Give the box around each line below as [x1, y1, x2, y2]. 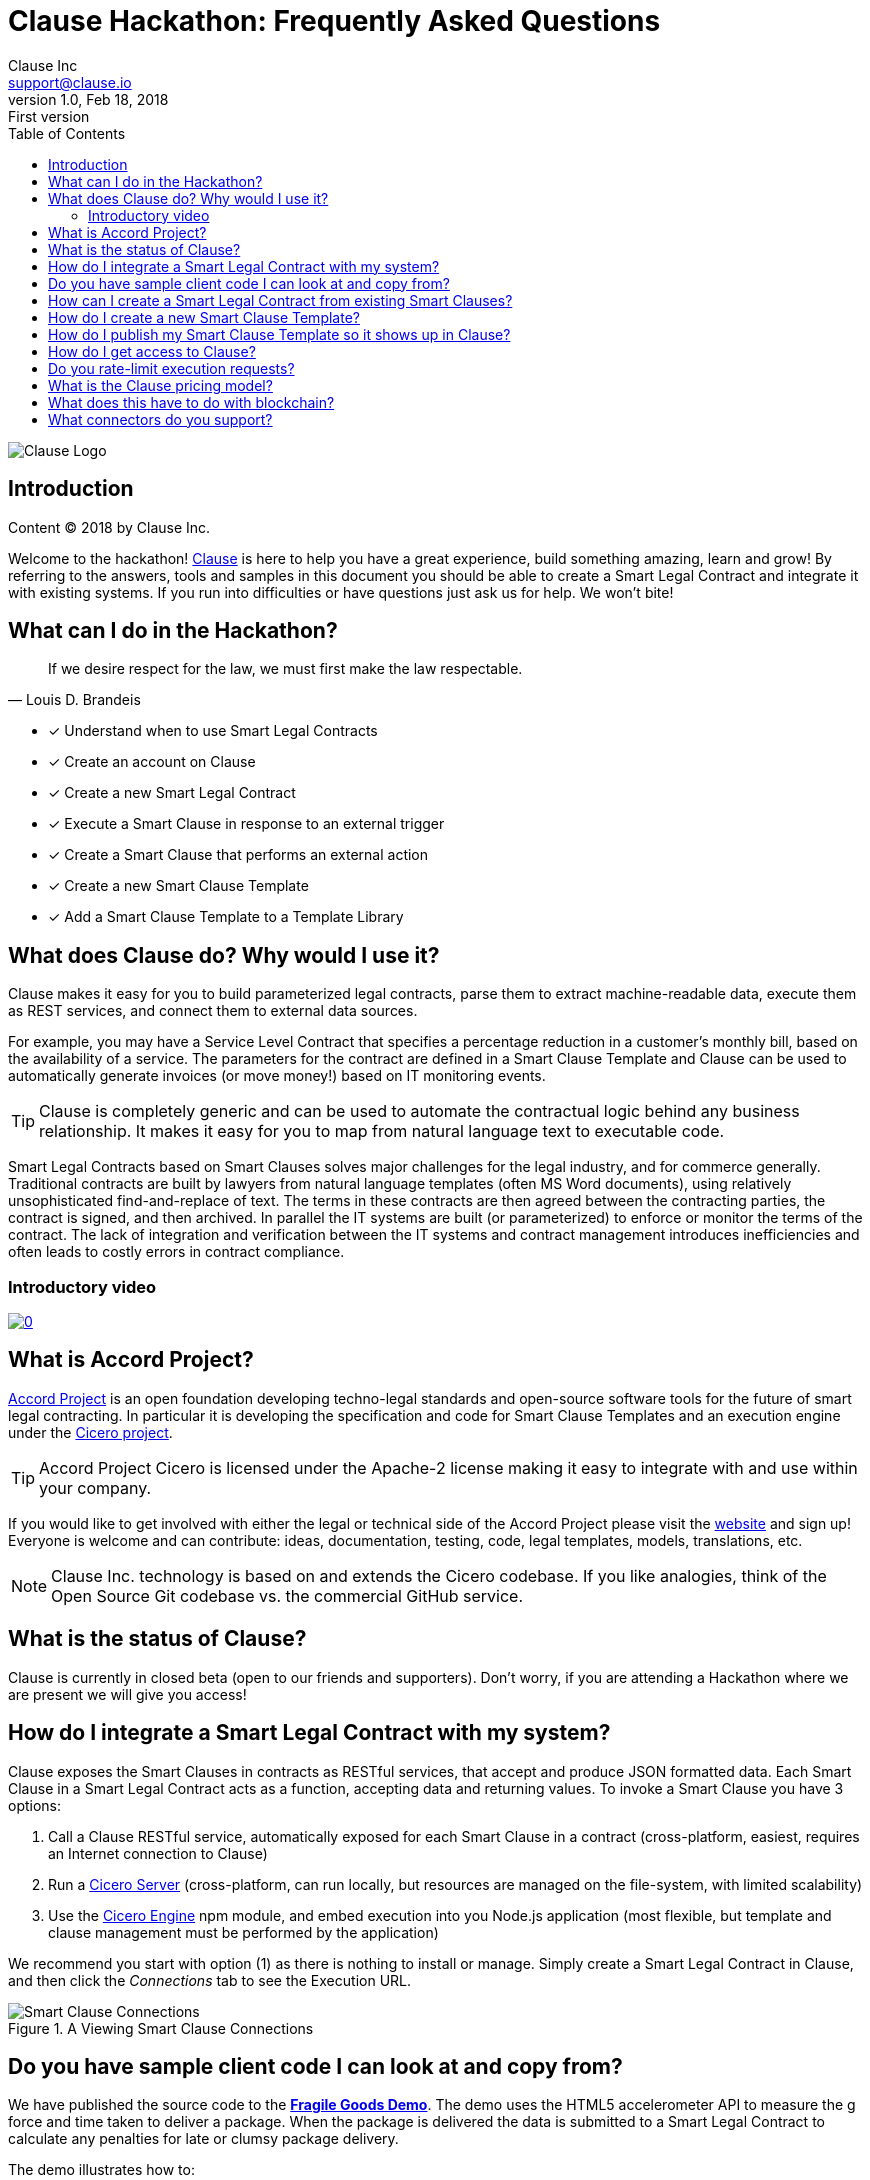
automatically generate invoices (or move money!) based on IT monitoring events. [8, 1067, 546, 1085]
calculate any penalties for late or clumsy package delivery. [8, 2130, 399, 2148]
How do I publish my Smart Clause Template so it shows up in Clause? [48, 325, 511, 343]
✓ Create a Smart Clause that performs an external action [48, 846, 429, 864]
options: [8, 1796, 62, 1814]
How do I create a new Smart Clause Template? [48, 308, 360, 326]
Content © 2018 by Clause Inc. [8, 518, 211, 536]
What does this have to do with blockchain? [48, 393, 335, 411]
